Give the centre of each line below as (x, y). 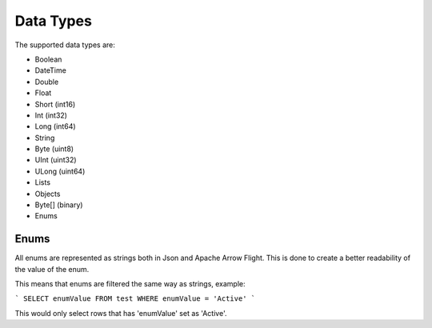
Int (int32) (51, 115)
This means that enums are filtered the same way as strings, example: (130, 284)
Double (47, 82)
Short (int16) (55, 104)
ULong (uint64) (60, 171)
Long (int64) (55, 126)
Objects (48, 194)
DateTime (51, 70)
